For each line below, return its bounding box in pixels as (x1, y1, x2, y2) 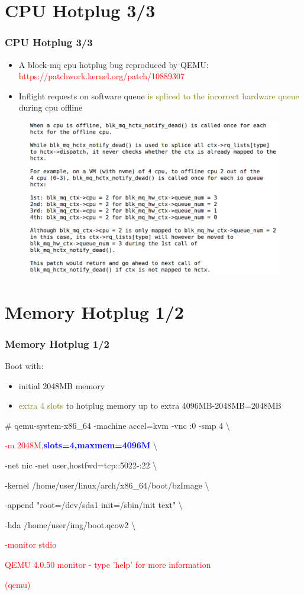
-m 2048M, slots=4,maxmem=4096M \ (5, 439, 157, 451)
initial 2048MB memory (18, 379, 105, 392)
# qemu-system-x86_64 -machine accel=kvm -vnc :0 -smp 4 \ (5, 419, 230, 431)
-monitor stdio (5, 538, 57, 551)
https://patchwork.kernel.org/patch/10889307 (18, 70, 185, 82)
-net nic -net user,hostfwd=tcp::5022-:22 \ (5, 459, 157, 471)
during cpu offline (18, 101, 83, 114)
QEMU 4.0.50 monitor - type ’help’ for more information (5, 558, 211, 571)
